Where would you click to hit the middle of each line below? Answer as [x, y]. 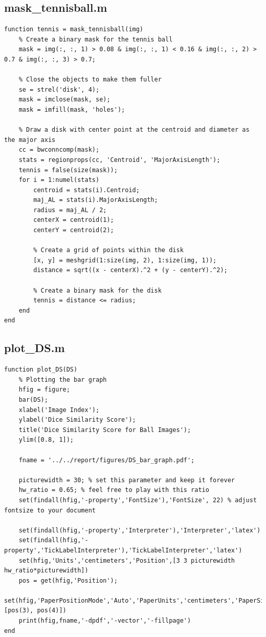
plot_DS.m [35, 348]
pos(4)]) [52, 611]
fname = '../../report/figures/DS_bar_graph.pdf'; [107, 460]
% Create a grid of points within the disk [108, 250]
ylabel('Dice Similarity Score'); [77, 420]
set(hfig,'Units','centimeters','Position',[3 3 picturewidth [127, 560]
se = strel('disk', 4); [59, 89]
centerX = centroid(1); [74, 220]
